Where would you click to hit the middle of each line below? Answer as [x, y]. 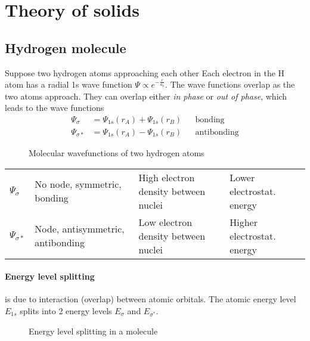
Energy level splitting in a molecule [93, 331]
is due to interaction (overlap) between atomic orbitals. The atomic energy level [151, 299]
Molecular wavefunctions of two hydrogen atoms [117, 153]
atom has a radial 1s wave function [69, 84]
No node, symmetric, [78, 184]
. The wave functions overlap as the [230, 84]
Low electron [165, 222]
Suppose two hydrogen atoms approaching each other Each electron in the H [145, 72]
